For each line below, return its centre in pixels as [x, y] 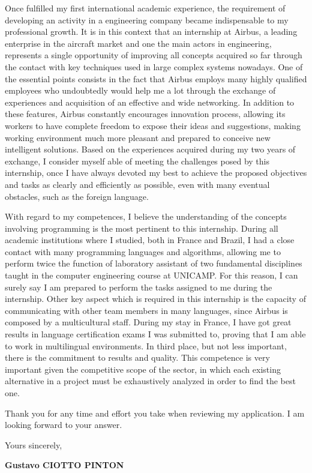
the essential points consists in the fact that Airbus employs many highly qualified [156, 78]
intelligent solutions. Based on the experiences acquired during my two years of [150, 149]
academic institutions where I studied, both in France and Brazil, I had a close [150, 240]
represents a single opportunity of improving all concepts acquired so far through [154, 55]
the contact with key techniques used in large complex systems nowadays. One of [154, 66]
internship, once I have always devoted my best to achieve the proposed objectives [156, 173]
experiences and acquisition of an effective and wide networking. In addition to [150, 102]
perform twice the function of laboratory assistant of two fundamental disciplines [154, 263]
